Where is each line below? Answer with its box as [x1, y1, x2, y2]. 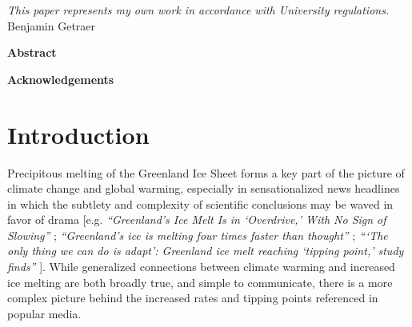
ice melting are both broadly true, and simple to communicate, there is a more [7, 273, 393, 290]
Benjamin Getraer [7, 17, 96, 34]
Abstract [7, 44, 57, 61]
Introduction [7, 118, 150, 150]
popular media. [7, 305, 82, 321]
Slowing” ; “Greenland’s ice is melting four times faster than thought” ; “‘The [7, 226, 388, 243]
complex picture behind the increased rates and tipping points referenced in [7, 289, 378, 306]
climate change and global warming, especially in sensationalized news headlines [7, 180, 400, 197]
